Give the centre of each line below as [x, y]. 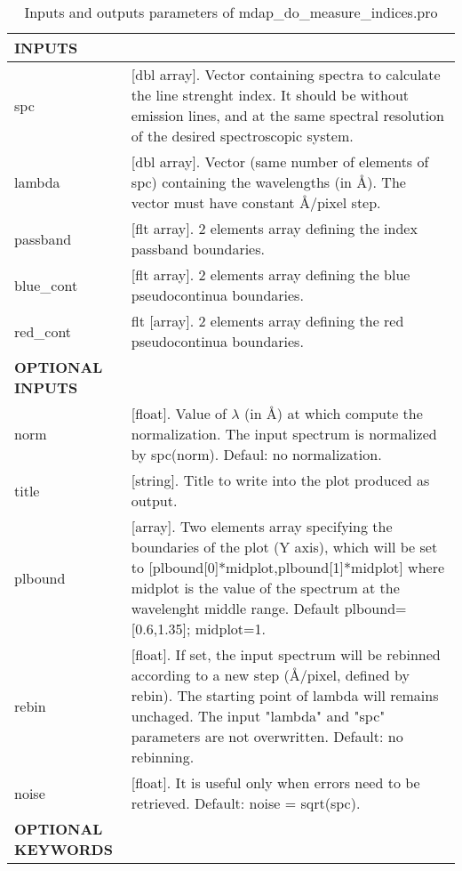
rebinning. [163, 757]
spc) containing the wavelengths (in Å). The [268, 182]
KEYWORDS [64, 849]
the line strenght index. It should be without [270, 95]
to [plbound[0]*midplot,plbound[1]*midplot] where [288, 567]
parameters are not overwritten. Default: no [267, 736]
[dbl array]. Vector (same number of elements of [280, 161]
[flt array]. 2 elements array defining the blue [271, 274]
